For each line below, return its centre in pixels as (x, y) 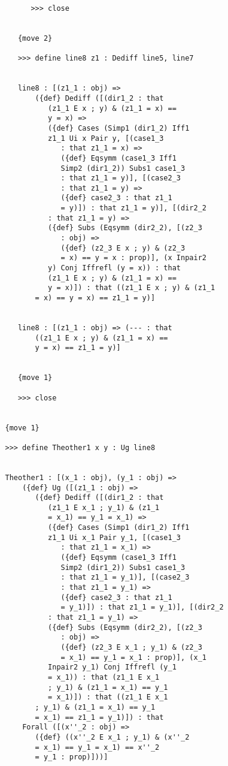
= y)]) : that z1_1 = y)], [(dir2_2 (133, 208)
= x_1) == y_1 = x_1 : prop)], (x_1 (133, 657)
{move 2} (35, 38)
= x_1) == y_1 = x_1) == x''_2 (97, 747)
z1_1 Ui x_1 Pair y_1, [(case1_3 (114, 537)
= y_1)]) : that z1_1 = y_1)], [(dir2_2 (142, 607)
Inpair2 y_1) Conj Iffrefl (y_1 (112, 667)
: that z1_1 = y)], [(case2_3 (121, 178)
